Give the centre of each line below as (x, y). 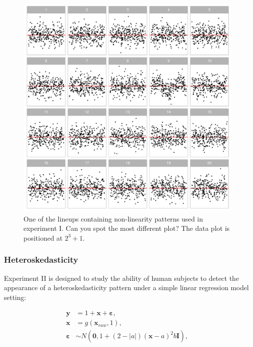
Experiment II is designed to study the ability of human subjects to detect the (122, 278)
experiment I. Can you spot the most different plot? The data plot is (127, 228)
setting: (15, 297)
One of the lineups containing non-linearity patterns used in (113, 218)
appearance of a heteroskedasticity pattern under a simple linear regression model (126, 287)
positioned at (43, 237)
